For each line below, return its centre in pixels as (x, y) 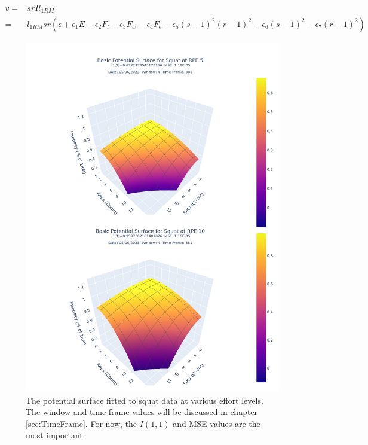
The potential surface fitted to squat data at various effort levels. (145, 400)
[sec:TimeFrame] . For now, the (82, 423)
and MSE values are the (217, 423)
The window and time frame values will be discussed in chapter (142, 412)
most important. (56, 435)
